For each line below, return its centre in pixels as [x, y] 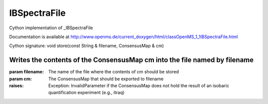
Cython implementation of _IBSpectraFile [51, 28]
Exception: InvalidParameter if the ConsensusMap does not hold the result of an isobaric [139, 86]
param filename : [27, 72]
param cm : [21, 79]
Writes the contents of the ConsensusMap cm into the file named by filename [132, 60]
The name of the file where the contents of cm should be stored [114, 72]
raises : [17, 86]
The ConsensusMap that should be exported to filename [106, 79]
